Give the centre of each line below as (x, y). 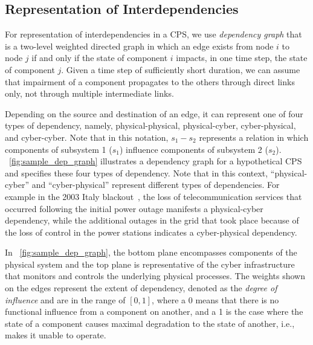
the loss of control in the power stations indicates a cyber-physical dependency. (151, 232)
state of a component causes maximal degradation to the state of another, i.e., (150, 323)
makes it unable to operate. (56, 335)
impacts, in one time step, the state (242, 58)
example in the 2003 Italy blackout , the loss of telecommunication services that (153, 196)
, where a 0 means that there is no (215, 299)
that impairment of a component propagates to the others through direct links (150, 81)
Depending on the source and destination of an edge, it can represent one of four (154, 113)
